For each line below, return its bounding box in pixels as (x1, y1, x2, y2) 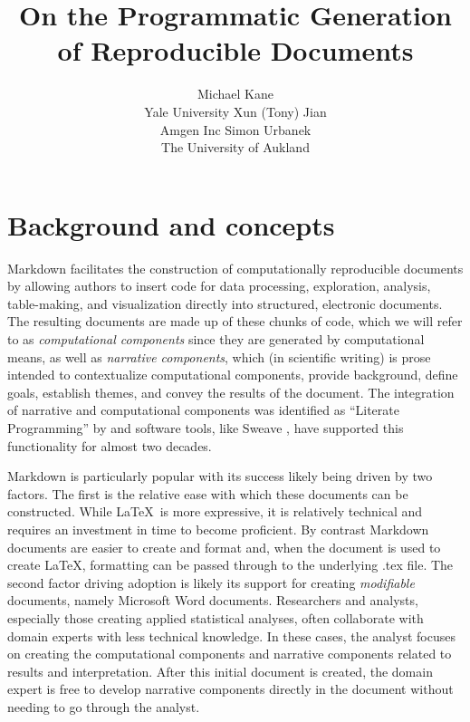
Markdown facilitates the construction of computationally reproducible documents (7, 258, 464, 277)
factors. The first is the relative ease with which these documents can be (7, 484, 408, 503)
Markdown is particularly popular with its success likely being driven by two (7, 467, 433, 486)
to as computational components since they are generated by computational (7, 330, 425, 348)
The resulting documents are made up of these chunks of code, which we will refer (7, 312, 463, 331)
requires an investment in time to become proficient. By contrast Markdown (7, 519, 429, 538)
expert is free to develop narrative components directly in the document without (7, 679, 454, 698)
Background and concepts (7, 206, 335, 243)
